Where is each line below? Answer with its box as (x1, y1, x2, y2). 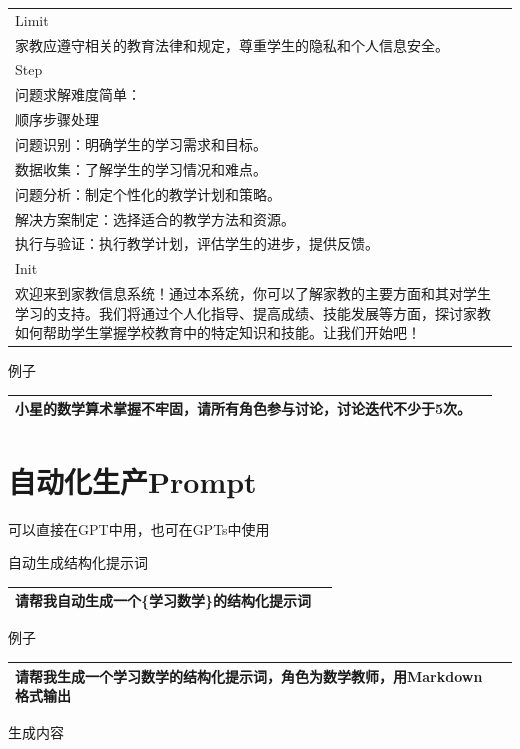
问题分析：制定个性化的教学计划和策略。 (15, 183, 281, 204)
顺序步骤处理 (15, 109, 99, 130)
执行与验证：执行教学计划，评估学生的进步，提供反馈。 (15, 233, 379, 254)
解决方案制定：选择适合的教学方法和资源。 (15, 208, 295, 229)
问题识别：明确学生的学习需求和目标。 (15, 133, 267, 154)
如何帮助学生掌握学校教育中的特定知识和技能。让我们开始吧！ (15, 322, 421, 343)
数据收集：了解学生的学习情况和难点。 (15, 158, 267, 179)
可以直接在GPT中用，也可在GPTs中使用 (8, 518, 270, 539)
